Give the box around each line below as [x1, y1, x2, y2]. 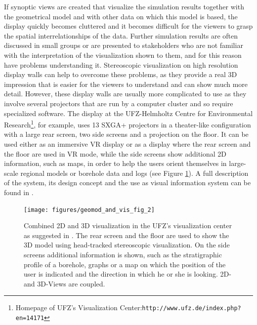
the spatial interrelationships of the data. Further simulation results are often [4, 30, 238, 41]
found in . [4, 187, 34, 197]
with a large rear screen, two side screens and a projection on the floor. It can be [4, 129, 249, 139]
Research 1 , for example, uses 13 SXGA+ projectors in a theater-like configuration [4, 118, 251, 129]
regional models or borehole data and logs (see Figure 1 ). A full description [20, 167, 249, 178]
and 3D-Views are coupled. [24, 278, 105, 288]
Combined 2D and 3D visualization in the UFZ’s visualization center [24, 220, 232, 231]
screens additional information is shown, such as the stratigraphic [24, 249, 222, 259]
